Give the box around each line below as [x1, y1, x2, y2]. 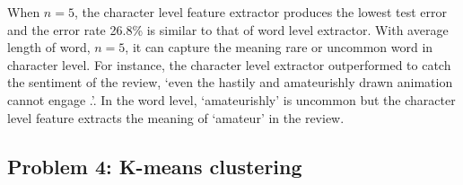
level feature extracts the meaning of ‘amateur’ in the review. [7, 108, 345, 127]
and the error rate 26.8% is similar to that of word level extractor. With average [7, 20, 449, 39]
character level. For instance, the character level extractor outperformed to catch [7, 55, 451, 74]
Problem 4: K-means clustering [7, 152, 302, 180]
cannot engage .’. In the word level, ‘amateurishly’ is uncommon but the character [7, 90, 456, 109]
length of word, [7, 38, 91, 57]
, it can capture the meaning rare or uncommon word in [125, 38, 433, 57]
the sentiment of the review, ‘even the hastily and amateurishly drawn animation [7, 73, 453, 92]
